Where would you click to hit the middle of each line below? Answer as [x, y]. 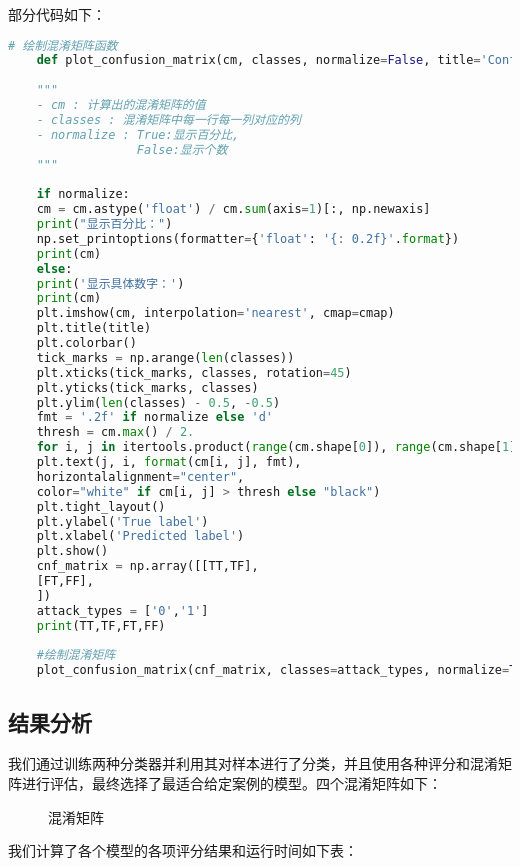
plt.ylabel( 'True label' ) [122, 521]
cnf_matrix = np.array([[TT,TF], [147, 566]
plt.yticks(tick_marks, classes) [147, 387]
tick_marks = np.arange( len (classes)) [165, 357]
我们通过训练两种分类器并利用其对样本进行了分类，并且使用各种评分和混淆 [253, 763]
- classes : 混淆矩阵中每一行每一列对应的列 [168, 119]
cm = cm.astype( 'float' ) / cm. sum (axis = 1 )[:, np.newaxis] [233, 209]
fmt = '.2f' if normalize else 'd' [154, 417]
